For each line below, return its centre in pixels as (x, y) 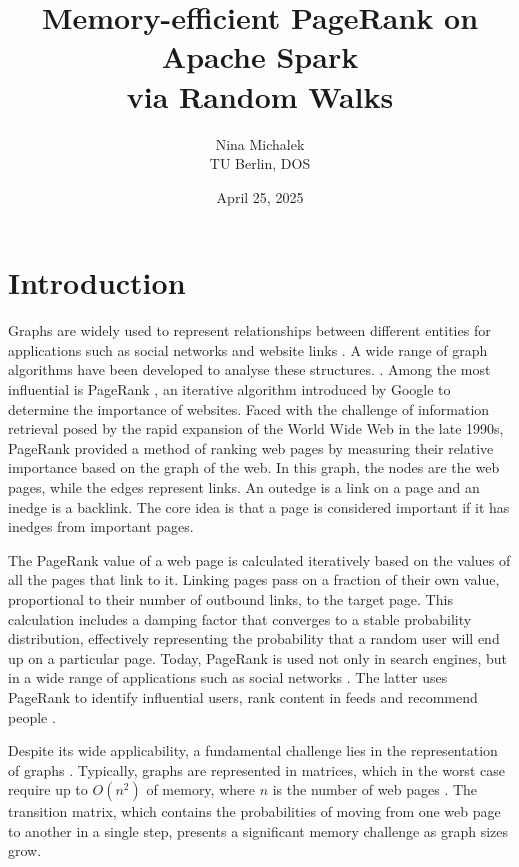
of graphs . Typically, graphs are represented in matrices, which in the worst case (256, 769)
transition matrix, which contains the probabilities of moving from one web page (254, 811)
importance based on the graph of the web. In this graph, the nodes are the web (254, 467)
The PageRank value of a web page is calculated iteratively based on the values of (259, 559)
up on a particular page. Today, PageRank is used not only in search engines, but (258, 657)
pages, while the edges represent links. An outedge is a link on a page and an (244, 486)
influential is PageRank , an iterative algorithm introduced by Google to (229, 389)
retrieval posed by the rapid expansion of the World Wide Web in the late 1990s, (256, 428)
